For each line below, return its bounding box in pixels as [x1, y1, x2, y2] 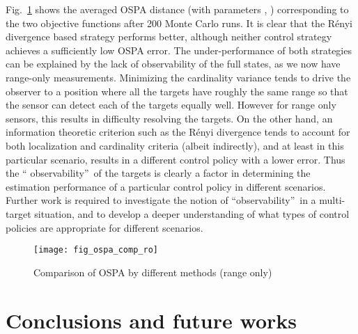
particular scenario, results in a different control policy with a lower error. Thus [6, 152, 345, 166]
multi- [319, 193, 345, 207]
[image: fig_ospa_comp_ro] [33, 245, 158, 255]
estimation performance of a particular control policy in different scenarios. [6, 179, 326, 193]
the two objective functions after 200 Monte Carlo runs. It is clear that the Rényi [6, 15, 352, 30]
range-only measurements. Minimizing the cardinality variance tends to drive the [6, 70, 351, 84]
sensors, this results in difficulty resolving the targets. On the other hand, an [6, 111, 333, 125]
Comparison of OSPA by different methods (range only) [33, 264, 272, 279]
